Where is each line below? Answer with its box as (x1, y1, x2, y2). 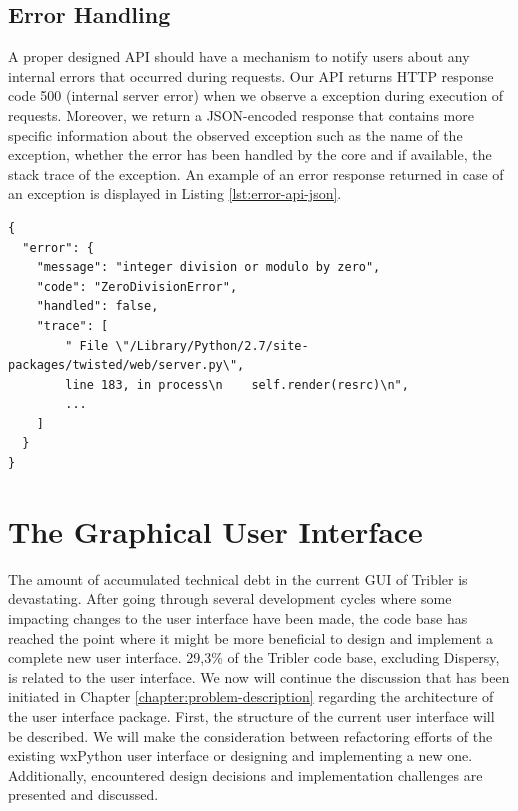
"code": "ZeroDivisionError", (36, 279, 238, 294)
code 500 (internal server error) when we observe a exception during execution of (8, 85, 504, 106)
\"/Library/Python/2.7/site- (115, 338, 309, 353)
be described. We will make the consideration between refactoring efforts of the (8, 725, 493, 746)
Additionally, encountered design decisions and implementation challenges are (8, 764, 483, 785)
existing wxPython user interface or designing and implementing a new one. (8, 745, 473, 766)
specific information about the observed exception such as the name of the (8, 124, 463, 145)
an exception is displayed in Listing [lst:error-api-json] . (8, 183, 342, 204)
